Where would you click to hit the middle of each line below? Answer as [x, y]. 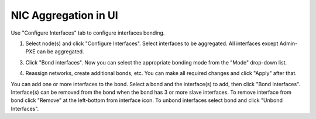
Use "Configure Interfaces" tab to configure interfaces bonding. [88, 33]
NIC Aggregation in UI [64, 15]
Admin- [288, 43]
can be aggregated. [60, 52]
